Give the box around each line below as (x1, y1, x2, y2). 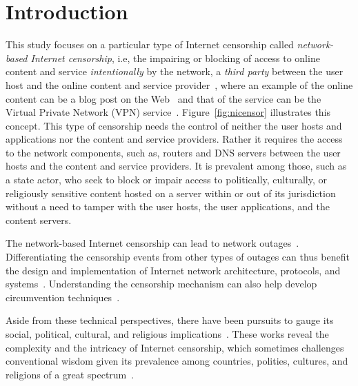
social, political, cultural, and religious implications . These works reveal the (6, 327, 329, 341)
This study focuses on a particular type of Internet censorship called (6, 37, 294, 52)
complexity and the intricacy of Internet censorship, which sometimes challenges (6, 340, 344, 354)
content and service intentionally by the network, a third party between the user (6, 64, 344, 79)
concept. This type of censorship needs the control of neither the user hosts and (6, 118, 342, 132)
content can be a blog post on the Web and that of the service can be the (6, 91, 321, 105)
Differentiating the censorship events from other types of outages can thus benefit (6, 250, 350, 264)
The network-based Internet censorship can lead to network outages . (6, 236, 299, 250)
